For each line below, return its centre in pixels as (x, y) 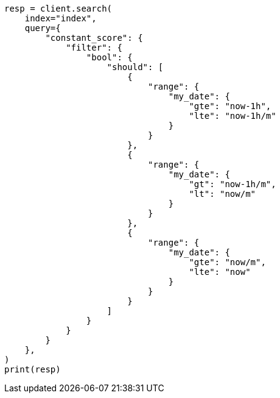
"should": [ (135, 67)
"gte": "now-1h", (230, 106)
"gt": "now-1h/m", (233, 184)
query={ (43, 28)
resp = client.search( (58, 9)
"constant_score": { (94, 38)
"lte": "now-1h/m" (233, 116)
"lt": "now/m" (222, 194)
